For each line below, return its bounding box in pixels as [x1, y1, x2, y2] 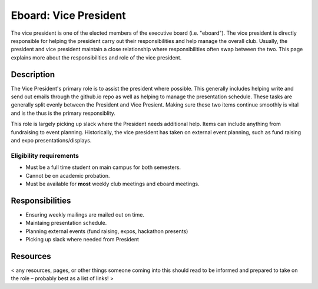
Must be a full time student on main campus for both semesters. [25, 164, 181, 171]
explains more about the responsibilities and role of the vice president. [11, 54, 182, 61]
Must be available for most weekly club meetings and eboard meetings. [25, 180, 200, 187]
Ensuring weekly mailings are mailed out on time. [25, 211, 144, 218]
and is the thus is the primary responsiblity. [11, 109, 116, 117]
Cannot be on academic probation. [25, 172, 110, 179]
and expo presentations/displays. [11, 137, 92, 144]
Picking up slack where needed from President [25, 235, 140, 243]
